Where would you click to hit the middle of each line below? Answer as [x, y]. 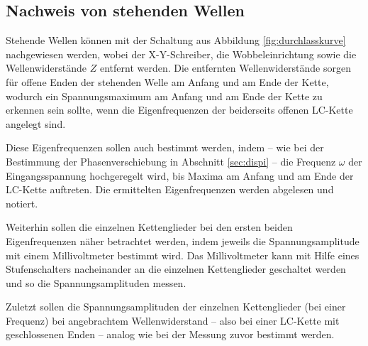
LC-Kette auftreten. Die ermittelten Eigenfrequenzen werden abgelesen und [170, 189]
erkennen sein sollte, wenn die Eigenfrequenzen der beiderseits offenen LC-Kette [179, 110]
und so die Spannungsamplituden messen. [96, 282]
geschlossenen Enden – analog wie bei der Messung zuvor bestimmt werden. [170, 334]
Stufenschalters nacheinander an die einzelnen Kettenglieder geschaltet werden [176, 269]
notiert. [22, 203]
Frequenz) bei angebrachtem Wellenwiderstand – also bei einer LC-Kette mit [173, 320]
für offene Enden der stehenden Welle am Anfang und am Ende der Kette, [167, 81]
